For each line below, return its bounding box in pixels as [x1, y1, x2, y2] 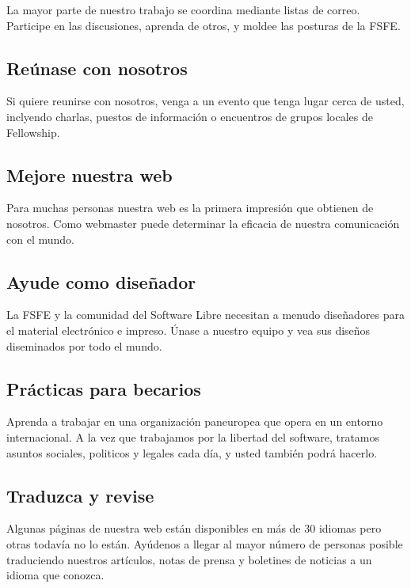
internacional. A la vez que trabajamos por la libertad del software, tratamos [6, 428, 380, 445]
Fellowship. [6, 123, 60, 140]
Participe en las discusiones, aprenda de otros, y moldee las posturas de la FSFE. [6, 17, 401, 33]
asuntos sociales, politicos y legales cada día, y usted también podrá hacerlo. [6, 444, 378, 461]
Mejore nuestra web [6, 162, 173, 187]
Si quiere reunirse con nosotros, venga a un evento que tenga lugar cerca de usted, [6, 93, 405, 109]
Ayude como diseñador [6, 269, 196, 294]
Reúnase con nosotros [6, 55, 188, 80]
